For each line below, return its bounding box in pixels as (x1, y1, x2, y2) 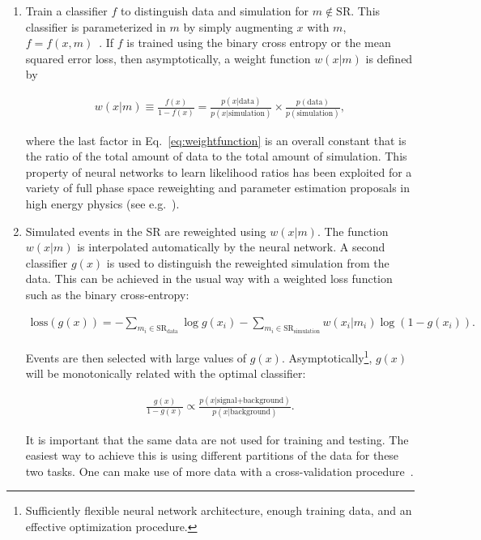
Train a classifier (25, 2, 108, 19)
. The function (317, 222, 389, 239)
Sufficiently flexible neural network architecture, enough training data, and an (25, 502, 412, 519)
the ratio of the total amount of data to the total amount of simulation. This (25, 148, 407, 165)
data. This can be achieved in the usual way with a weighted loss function (25, 270, 393, 287)
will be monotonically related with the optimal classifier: (25, 365, 306, 382)
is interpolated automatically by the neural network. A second (77, 238, 385, 255)
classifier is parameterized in (25, 18, 166, 35)
